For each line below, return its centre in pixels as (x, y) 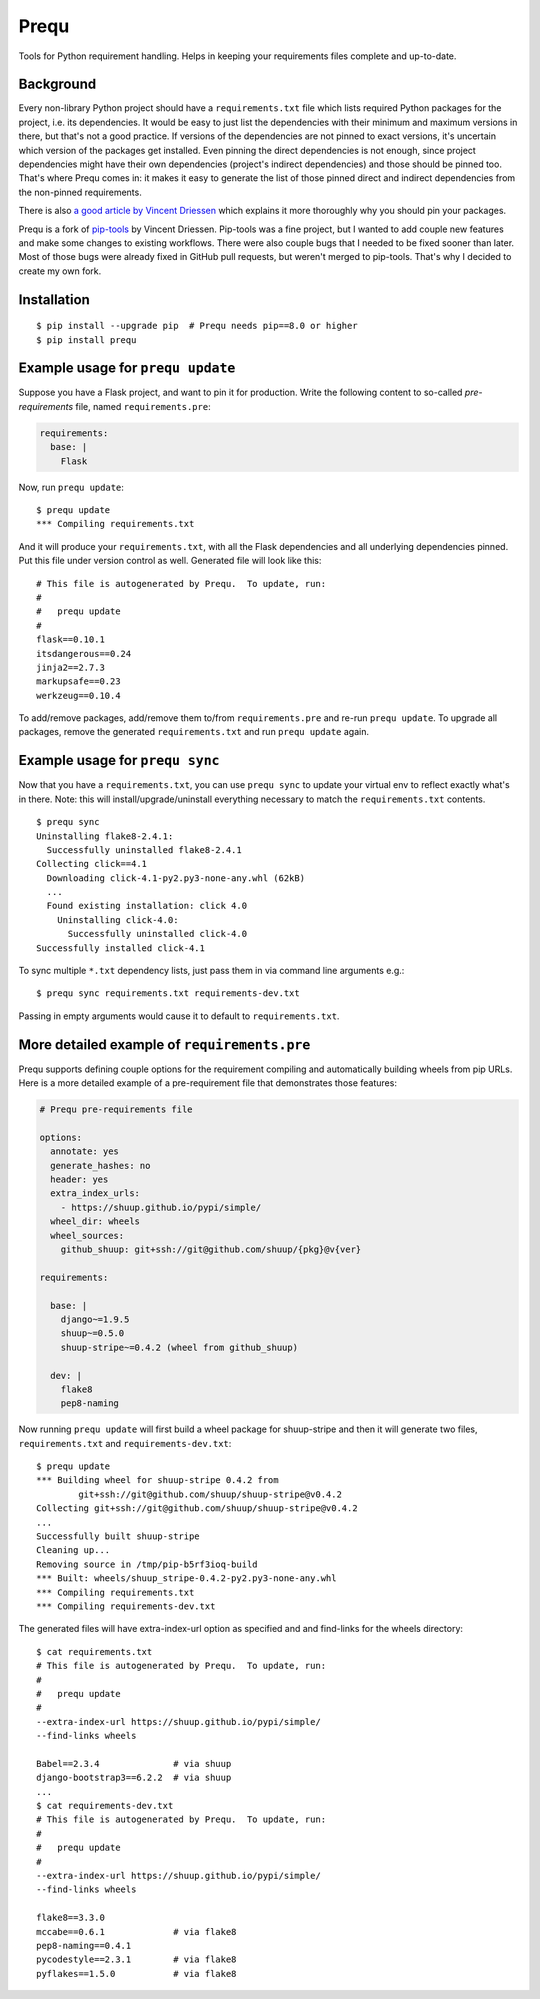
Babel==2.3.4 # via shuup (134, 1763)
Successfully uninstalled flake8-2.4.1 (144, 849)
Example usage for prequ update (127, 368)
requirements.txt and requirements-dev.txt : (125, 1443)
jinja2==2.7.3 (70, 667)
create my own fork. (60, 271)
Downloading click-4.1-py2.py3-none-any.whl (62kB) (175, 878)
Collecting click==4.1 (92, 864)
